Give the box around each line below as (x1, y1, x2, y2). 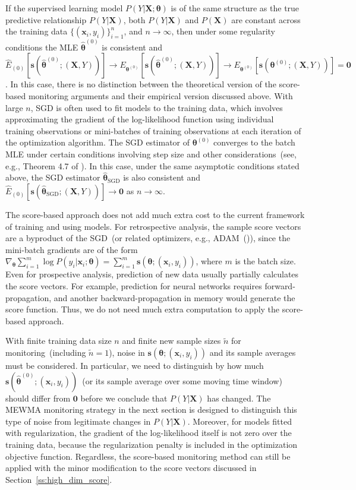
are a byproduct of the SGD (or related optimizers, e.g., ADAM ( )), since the (5, 232, 291, 244)
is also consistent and (123, 171, 200, 184)
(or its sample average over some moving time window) (82, 374, 282, 387)
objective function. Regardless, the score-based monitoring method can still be (5, 450, 291, 462)
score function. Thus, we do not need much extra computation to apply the (5, 303, 280, 315)
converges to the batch (213, 136, 295, 148)
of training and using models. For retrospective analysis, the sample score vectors (5, 220, 301, 232)
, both (123, 13, 146, 26)
